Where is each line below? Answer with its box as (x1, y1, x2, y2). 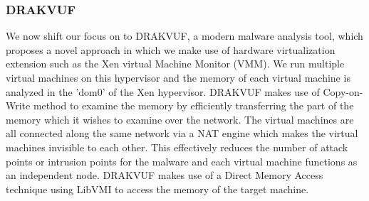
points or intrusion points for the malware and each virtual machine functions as (6, 153, 358, 168)
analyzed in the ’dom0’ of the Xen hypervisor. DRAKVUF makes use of (6, 84, 320, 99)
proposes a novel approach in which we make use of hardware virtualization (6, 42, 336, 57)
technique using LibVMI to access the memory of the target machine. (6, 181, 309, 196)
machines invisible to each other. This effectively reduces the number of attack (6, 139, 348, 154)
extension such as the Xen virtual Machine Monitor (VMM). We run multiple (6, 56, 345, 71)
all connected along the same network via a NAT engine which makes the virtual (6, 126, 358, 141)
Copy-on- (323, 84, 363, 99)
